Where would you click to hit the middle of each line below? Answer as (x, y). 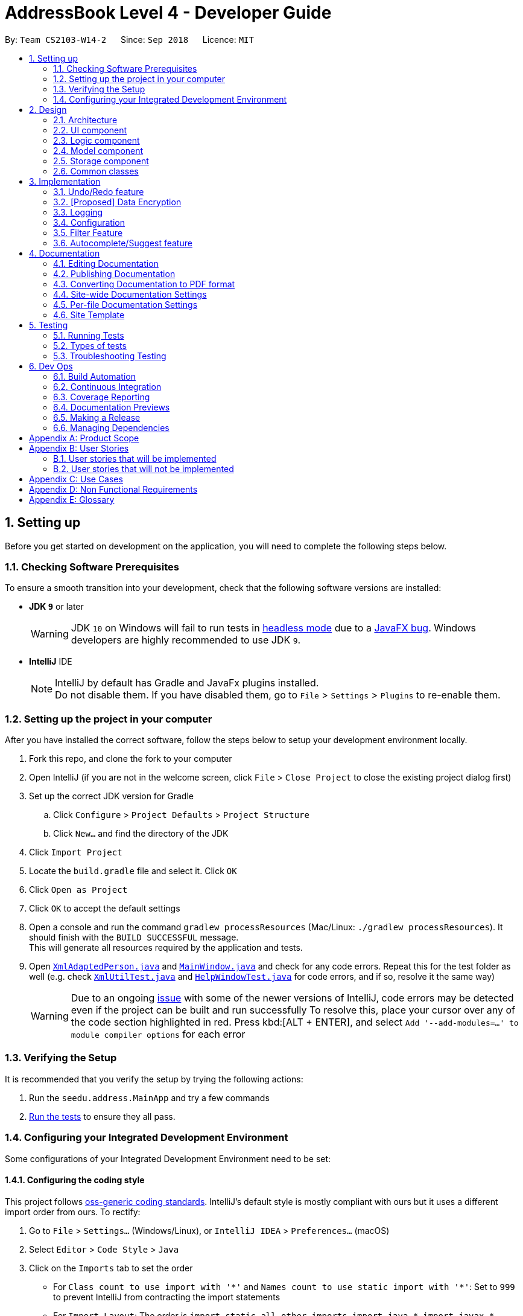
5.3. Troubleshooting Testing (110, 356)
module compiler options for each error (158, 1034)
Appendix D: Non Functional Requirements (113, 489)
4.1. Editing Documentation (106, 263)
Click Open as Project (78, 890)
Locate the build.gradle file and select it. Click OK (133, 871)
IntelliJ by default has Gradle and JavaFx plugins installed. (187, 683)
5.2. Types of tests (90, 345)
